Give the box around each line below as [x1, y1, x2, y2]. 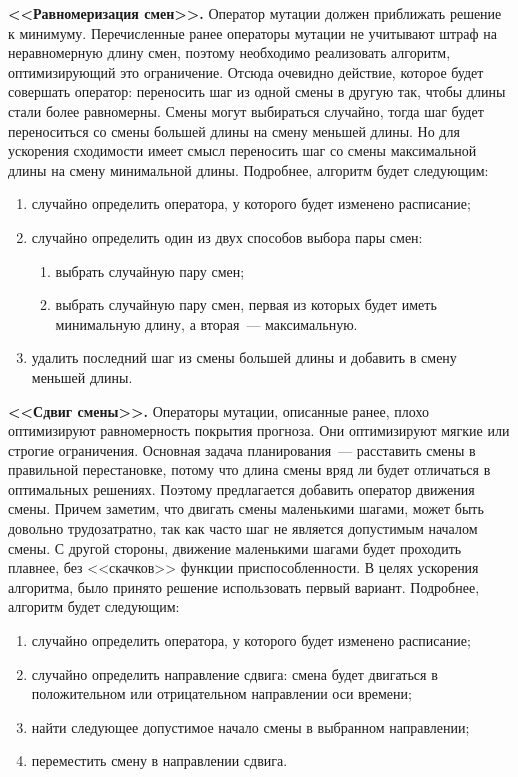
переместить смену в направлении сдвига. [31, 750, 288, 771]
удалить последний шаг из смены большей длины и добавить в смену [31, 347, 457, 368]
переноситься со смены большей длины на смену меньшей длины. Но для [8, 120, 460, 141]
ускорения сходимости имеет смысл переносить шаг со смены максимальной [8, 140, 477, 161]
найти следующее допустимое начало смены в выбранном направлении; [31, 716, 470, 737]
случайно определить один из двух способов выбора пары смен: [31, 226, 423, 247]
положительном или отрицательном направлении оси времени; [31, 683, 412, 704]
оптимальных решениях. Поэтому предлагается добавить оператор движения [8, 478, 475, 499]
